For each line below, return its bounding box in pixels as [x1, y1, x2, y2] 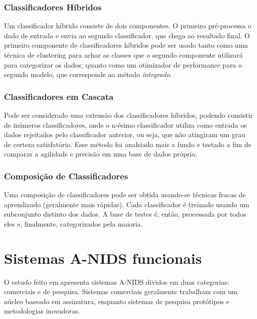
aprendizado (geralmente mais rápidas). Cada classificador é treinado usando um [4, 199, 250, 209]
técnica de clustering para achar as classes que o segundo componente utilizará [4, 50, 243, 60]
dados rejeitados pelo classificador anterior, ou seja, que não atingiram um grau [4, 129, 246, 140]
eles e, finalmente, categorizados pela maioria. [4, 218, 143, 229]
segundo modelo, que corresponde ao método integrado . [4, 69, 172, 80]
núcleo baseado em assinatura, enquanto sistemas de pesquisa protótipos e [4, 296, 230, 306]
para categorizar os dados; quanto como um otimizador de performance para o [4, 59, 242, 70]
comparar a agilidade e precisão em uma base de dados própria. [4, 149, 197, 159]
